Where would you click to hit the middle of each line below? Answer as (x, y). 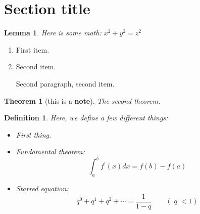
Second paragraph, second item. (65, 83)
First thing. (34, 134)
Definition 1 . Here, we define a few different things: (86, 118)
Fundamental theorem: (50, 152)
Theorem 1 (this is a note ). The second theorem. (82, 100)
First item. (33, 49)
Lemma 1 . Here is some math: (53, 33)
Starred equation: (42, 188)
